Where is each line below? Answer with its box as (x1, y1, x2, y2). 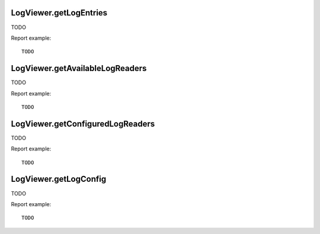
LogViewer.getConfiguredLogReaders (11, 118, 155, 129)
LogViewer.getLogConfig (11, 174, 107, 184)
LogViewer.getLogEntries (11, 8, 108, 18)
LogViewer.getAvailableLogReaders (11, 63, 147, 73)
